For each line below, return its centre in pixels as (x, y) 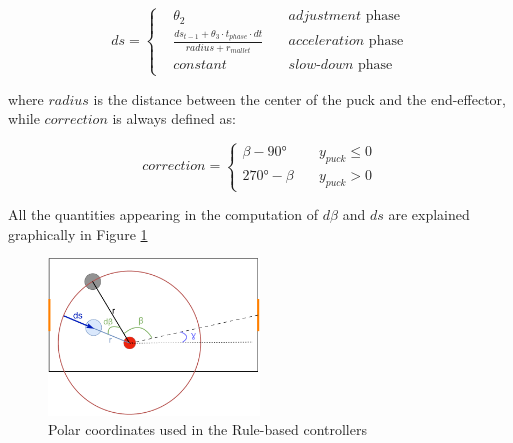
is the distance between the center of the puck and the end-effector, (299, 98)
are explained (429, 214)
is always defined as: (174, 118)
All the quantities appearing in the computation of (163, 214)
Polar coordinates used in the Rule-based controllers (207, 429)
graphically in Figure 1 (78, 233)
